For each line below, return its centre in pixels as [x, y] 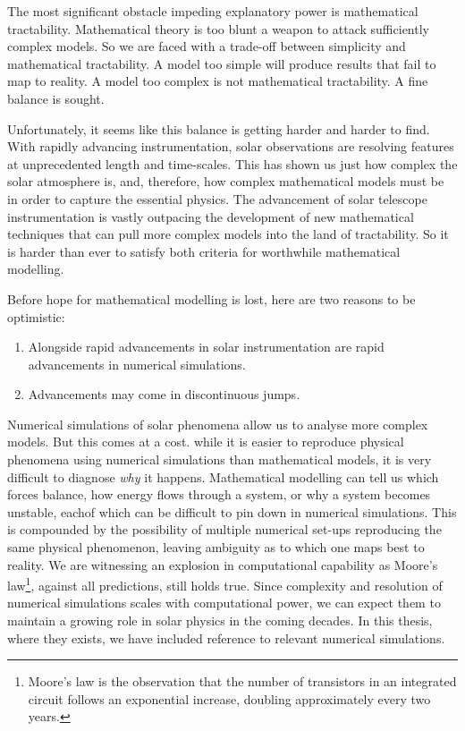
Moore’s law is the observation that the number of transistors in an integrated [242, 681]
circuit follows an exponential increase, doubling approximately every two [229, 698]
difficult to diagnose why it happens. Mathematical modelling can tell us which [223, 476]
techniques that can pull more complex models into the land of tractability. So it [228, 234]
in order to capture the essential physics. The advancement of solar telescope [217, 198]
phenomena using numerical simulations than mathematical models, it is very [220, 459]
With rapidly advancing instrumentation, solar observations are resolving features [231, 146]
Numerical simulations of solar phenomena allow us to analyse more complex [218, 424]
